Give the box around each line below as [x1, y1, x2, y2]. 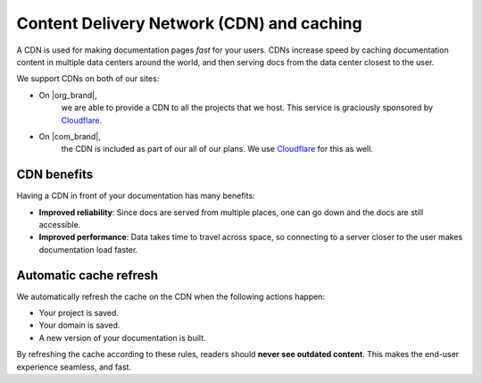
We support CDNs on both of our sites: [16, 73, 160, 84]
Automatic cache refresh [16, 268, 159, 283]
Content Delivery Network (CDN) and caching [16, 13, 362, 33]
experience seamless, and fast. [16, 362, 132, 372]
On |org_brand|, [38, 89, 97, 100]
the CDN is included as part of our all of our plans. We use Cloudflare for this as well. [61, 144, 374, 154]
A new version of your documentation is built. [38, 332, 206, 343]
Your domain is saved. [38, 320, 120, 330]
